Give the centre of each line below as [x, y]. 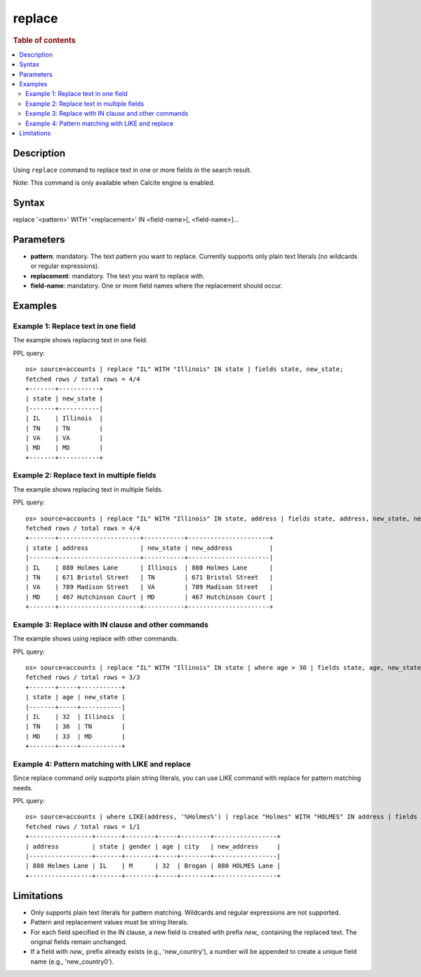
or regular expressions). [65, 266]
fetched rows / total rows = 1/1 [83, 827]
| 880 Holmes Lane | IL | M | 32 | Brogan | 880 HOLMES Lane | [153, 866]
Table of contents [45, 40]
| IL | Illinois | [65, 418]
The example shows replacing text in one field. [80, 340]
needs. [23, 788]
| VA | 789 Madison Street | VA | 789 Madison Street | [149, 587]
